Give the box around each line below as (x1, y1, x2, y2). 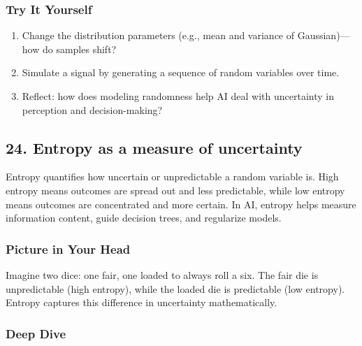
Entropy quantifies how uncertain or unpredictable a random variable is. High (6, 169, 339, 184)
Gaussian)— (297, 28, 350, 43)
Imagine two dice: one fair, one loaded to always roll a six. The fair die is (6, 267, 319, 282)
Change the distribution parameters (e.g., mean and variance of (22, 28, 295, 43)
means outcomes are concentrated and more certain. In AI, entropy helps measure (6, 196, 356, 211)
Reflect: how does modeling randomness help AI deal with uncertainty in (22, 89, 334, 103)
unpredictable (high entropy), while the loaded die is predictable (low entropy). (6, 281, 345, 296)
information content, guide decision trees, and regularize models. (6, 210, 282, 225)
